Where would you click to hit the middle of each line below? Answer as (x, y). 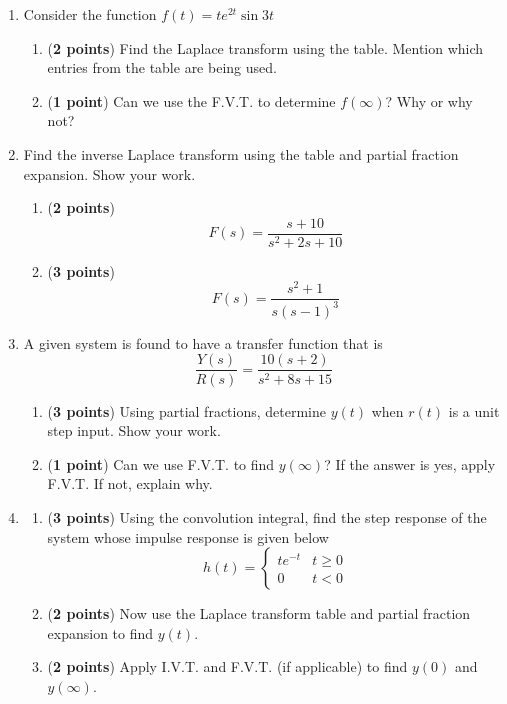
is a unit (474, 410)
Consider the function (90, 14)
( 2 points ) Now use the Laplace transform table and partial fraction (259, 613)
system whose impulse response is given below (188, 536)
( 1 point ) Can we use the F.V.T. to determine (191, 100)
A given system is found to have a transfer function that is (203, 342)
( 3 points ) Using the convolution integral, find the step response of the (267, 516)
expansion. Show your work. (109, 173)
